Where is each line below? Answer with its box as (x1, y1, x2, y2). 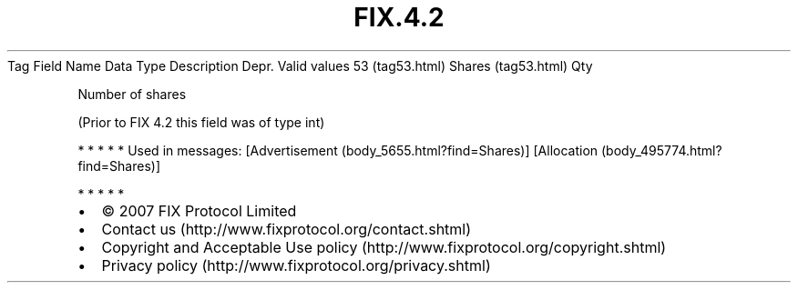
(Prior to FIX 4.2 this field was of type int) (77, 114, 325, 130)
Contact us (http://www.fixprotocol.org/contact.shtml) (101, 219, 472, 238)
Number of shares (77, 85, 187, 102)
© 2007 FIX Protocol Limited (101, 201, 297, 220)
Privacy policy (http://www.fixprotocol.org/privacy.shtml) (101, 255, 491, 275)
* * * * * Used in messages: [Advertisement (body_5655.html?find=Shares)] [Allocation (77, 142, 598, 158)
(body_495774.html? (600, 142, 722, 158)
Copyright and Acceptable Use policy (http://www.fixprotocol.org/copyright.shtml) (101, 237, 667, 256)
